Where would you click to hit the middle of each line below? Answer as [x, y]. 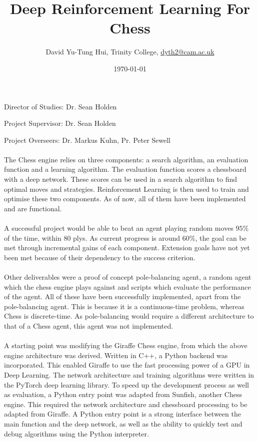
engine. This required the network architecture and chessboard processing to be [126, 404]
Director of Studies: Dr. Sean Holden [60, 106]
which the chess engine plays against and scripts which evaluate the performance [127, 286]
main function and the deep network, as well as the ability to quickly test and [123, 423]
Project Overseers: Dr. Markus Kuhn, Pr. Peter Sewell [87, 140]
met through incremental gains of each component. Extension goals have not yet [127, 247]
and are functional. [33, 208]
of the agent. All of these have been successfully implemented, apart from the [122, 296]
